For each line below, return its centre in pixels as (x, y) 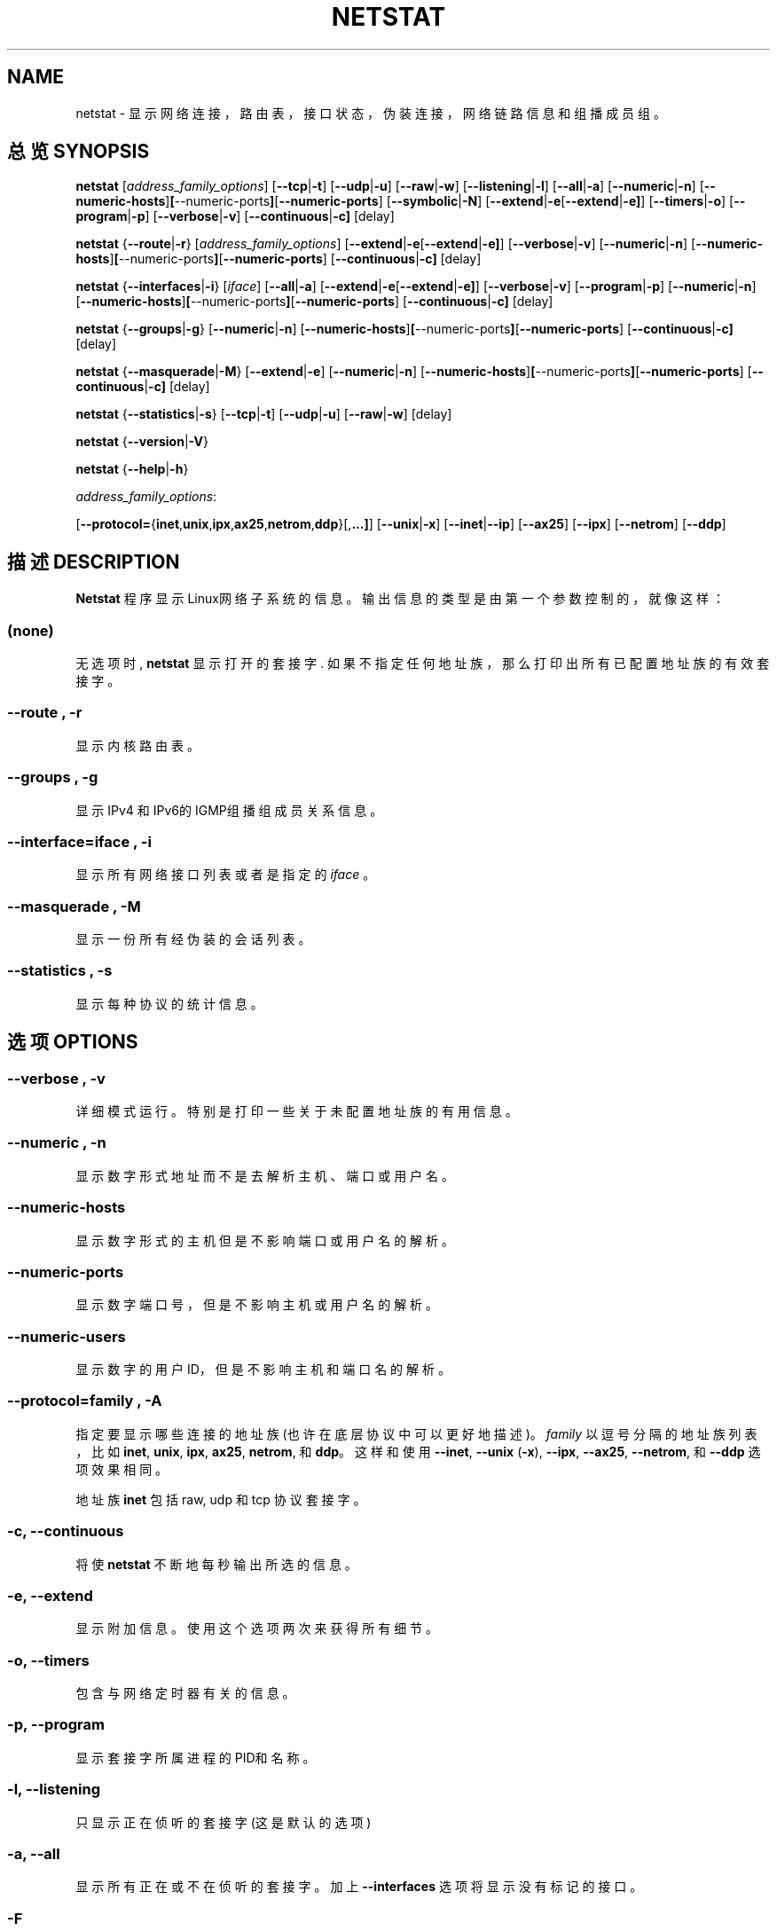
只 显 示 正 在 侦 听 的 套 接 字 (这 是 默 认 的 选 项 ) (224, 1822)
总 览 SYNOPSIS (78, 152)
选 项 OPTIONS (73, 1042)
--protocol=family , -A (85, 1401)
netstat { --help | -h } (132, 469)
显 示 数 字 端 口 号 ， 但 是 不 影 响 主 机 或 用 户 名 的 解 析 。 (257, 1305)
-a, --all (34, 1853)
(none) (31, 630)
